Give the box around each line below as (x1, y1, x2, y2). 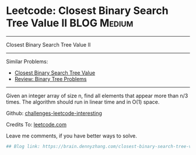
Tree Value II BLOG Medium (6, 16, 134, 30)
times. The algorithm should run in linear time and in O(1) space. (6, 98, 160, 105)
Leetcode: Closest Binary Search (6, 4, 169, 17)
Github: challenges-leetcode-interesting (6, 110, 102, 117)
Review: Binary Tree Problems (14, 75, 87, 82)
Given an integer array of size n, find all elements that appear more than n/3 (6, 92, 188, 99)
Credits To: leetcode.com (6, 121, 67, 128)
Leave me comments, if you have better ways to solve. (6, 132, 137, 139)
